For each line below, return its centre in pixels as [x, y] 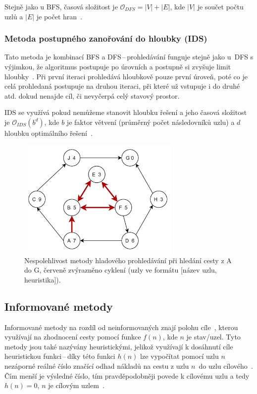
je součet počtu [220, 6]
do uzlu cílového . [226, 366]
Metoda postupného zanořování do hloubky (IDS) [106, 38]
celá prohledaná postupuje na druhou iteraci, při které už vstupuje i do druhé [122, 86]
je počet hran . [59, 16]
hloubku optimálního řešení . [49, 133]
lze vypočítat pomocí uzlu [180, 356]
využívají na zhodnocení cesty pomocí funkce [73, 337]
